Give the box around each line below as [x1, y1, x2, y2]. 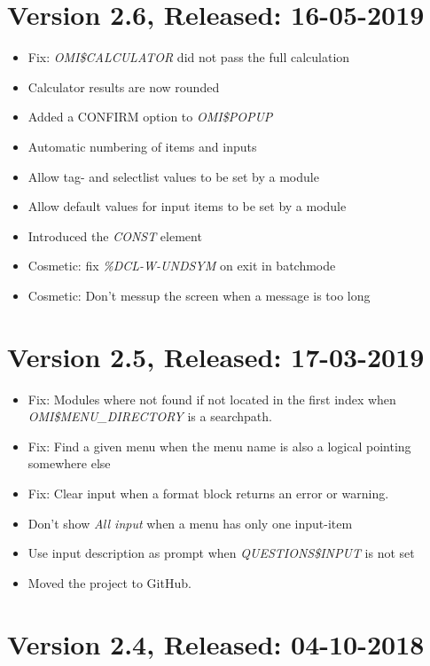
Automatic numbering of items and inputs [27, 137, 257, 155]
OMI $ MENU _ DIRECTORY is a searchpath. [27, 407, 272, 426]
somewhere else [27, 454, 111, 473]
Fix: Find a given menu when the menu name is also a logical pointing [27, 436, 411, 455]
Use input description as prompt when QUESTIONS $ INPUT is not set [27, 544, 415, 562]
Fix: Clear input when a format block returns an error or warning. [27, 483, 389, 502]
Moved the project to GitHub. [27, 573, 192, 592]
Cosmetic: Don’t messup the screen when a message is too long [27, 286, 371, 304]
